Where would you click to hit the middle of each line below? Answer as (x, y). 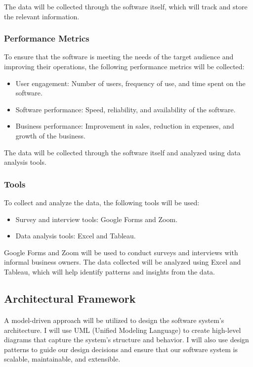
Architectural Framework (70, 298)
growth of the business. (50, 135)
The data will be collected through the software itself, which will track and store (126, 6)
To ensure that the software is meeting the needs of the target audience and (119, 57)
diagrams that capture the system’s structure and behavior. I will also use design (126, 340)
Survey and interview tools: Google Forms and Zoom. (97, 219)
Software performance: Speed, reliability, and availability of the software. (126, 109)
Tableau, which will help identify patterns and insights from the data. (109, 271)
